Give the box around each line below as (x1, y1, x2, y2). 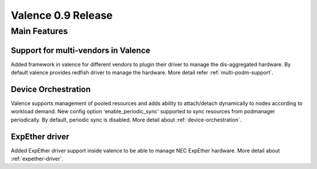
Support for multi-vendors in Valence (11, 45, 151, 55)
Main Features (11, 26, 68, 36)
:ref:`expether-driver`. (11, 156, 64, 163)
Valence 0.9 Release (11, 9, 113, 22)
